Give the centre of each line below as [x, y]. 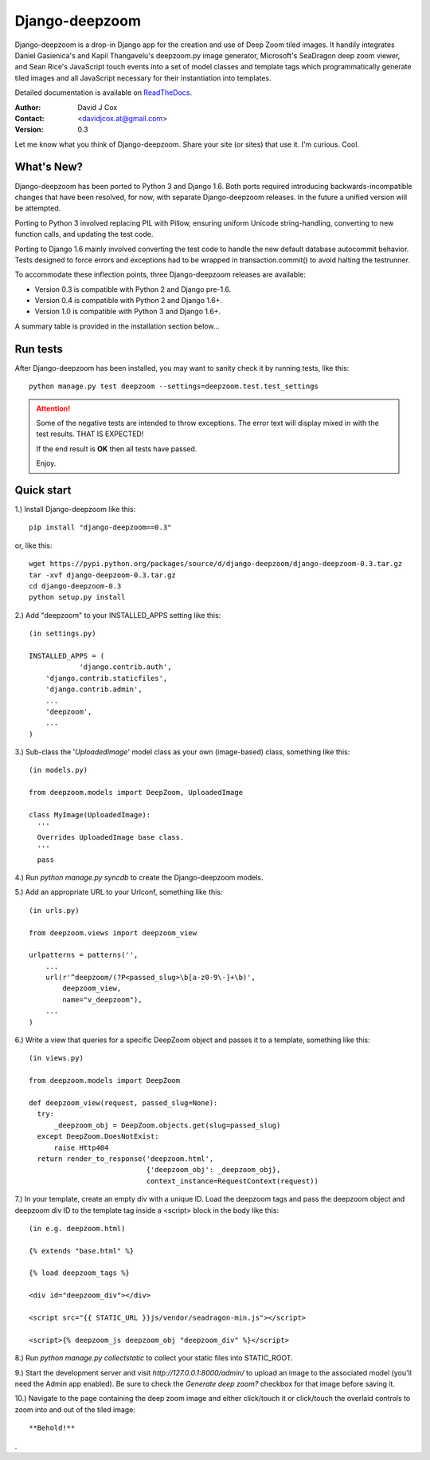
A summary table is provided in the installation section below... [117, 326]
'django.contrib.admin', [94, 689]
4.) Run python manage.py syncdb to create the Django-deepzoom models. [139, 877]
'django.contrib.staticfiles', [106, 678]
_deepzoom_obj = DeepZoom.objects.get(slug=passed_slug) [167, 1125]
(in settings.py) [63, 634]
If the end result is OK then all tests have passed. [117, 449]
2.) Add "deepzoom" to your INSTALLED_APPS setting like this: [118, 615]
